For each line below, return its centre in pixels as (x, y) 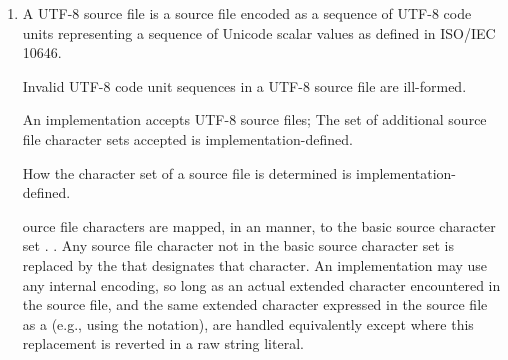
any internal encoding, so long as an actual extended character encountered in (261, 284)
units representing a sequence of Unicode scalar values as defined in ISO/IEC (259, 32)
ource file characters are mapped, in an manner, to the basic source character (259, 225)
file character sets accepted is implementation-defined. (187, 138)
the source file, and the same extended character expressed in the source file (255, 304)
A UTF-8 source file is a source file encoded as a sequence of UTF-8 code (247, 13)
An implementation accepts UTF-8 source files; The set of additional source (254, 119)
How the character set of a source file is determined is (187, 172)
